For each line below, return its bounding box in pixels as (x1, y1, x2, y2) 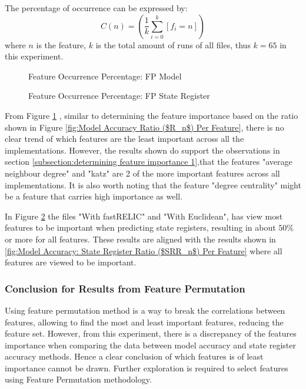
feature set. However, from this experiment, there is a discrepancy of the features (5, 327, 297, 340)
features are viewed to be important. (5, 256, 137, 268)
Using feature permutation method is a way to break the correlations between (5, 304, 285, 316)
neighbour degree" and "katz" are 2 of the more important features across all (5, 167, 280, 179)
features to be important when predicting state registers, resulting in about (5, 221, 276, 234)
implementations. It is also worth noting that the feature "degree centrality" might (5, 178, 301, 191)
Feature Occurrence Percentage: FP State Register (28, 89, 210, 102)
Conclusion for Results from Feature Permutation (5, 281, 245, 295)
